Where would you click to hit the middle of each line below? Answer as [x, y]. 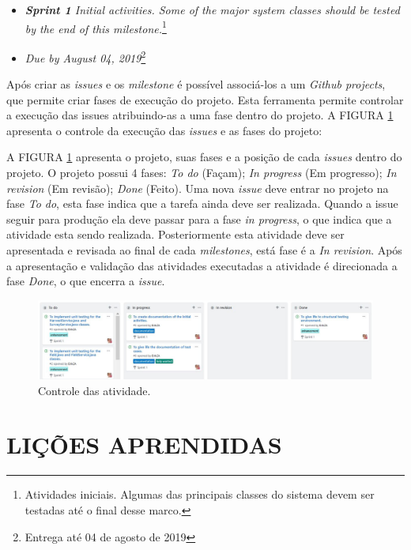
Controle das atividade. [94, 390]
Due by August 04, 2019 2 [85, 56]
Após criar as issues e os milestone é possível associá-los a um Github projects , [196, 84]
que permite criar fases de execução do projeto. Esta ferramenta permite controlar [205, 99]
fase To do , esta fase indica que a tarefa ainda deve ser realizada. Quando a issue [202, 203]
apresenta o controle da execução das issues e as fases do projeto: [164, 130]
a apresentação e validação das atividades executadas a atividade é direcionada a [202, 265]
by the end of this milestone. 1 [96, 27]
